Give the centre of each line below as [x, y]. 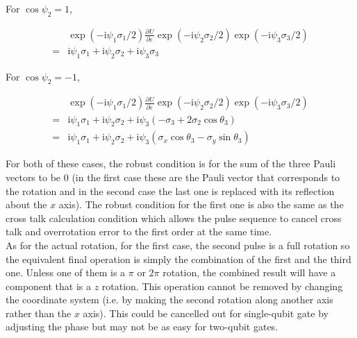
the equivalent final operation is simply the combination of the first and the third [178, 259]
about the [26, 204]
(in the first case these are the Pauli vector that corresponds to [206, 177]
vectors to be [33, 177]
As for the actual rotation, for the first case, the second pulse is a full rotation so [178, 245]
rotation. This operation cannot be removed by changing [222, 286]
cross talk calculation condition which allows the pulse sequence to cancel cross [174, 218]
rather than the [39, 313]
